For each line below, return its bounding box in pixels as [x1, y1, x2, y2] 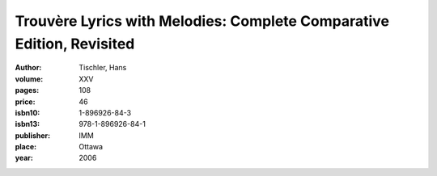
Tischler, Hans [78, 63, 127, 73]
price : [15, 97, 36, 107]
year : [15, 153, 34, 163]
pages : [15, 86, 40, 95]
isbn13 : [15, 119, 40, 129]
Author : [15, 63, 42, 73]
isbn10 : [15, 107, 40, 117]
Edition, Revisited [15, 35, 135, 52]
